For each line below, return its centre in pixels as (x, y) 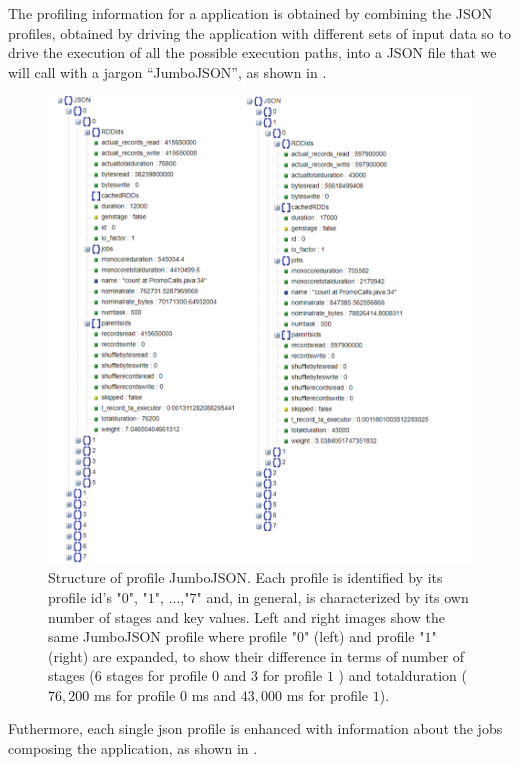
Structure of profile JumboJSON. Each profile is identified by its (245, 577)
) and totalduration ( (402, 675)
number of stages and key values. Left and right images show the (246, 616)
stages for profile (157, 675)
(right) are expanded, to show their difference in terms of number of (256, 655)
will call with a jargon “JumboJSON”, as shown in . (167, 71)
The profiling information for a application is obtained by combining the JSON (250, 13)
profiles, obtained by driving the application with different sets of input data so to (259, 32)
